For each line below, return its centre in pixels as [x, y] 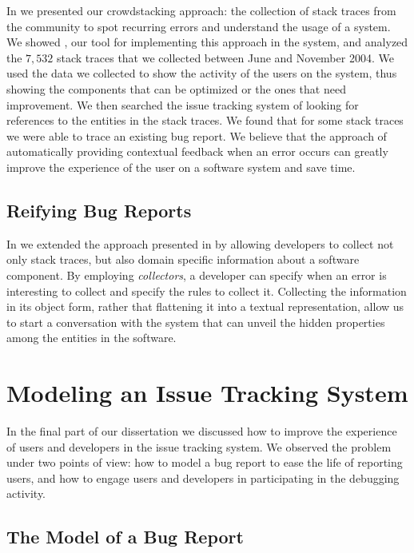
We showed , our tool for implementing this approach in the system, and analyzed [207, 42]
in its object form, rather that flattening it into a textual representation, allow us [205, 306]
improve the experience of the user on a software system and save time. [181, 167]
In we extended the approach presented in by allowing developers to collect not [200, 243]
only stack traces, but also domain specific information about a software [183, 259]
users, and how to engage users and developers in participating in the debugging [203, 477]
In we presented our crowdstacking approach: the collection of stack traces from [201, 10]
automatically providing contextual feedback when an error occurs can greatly [197, 151]
